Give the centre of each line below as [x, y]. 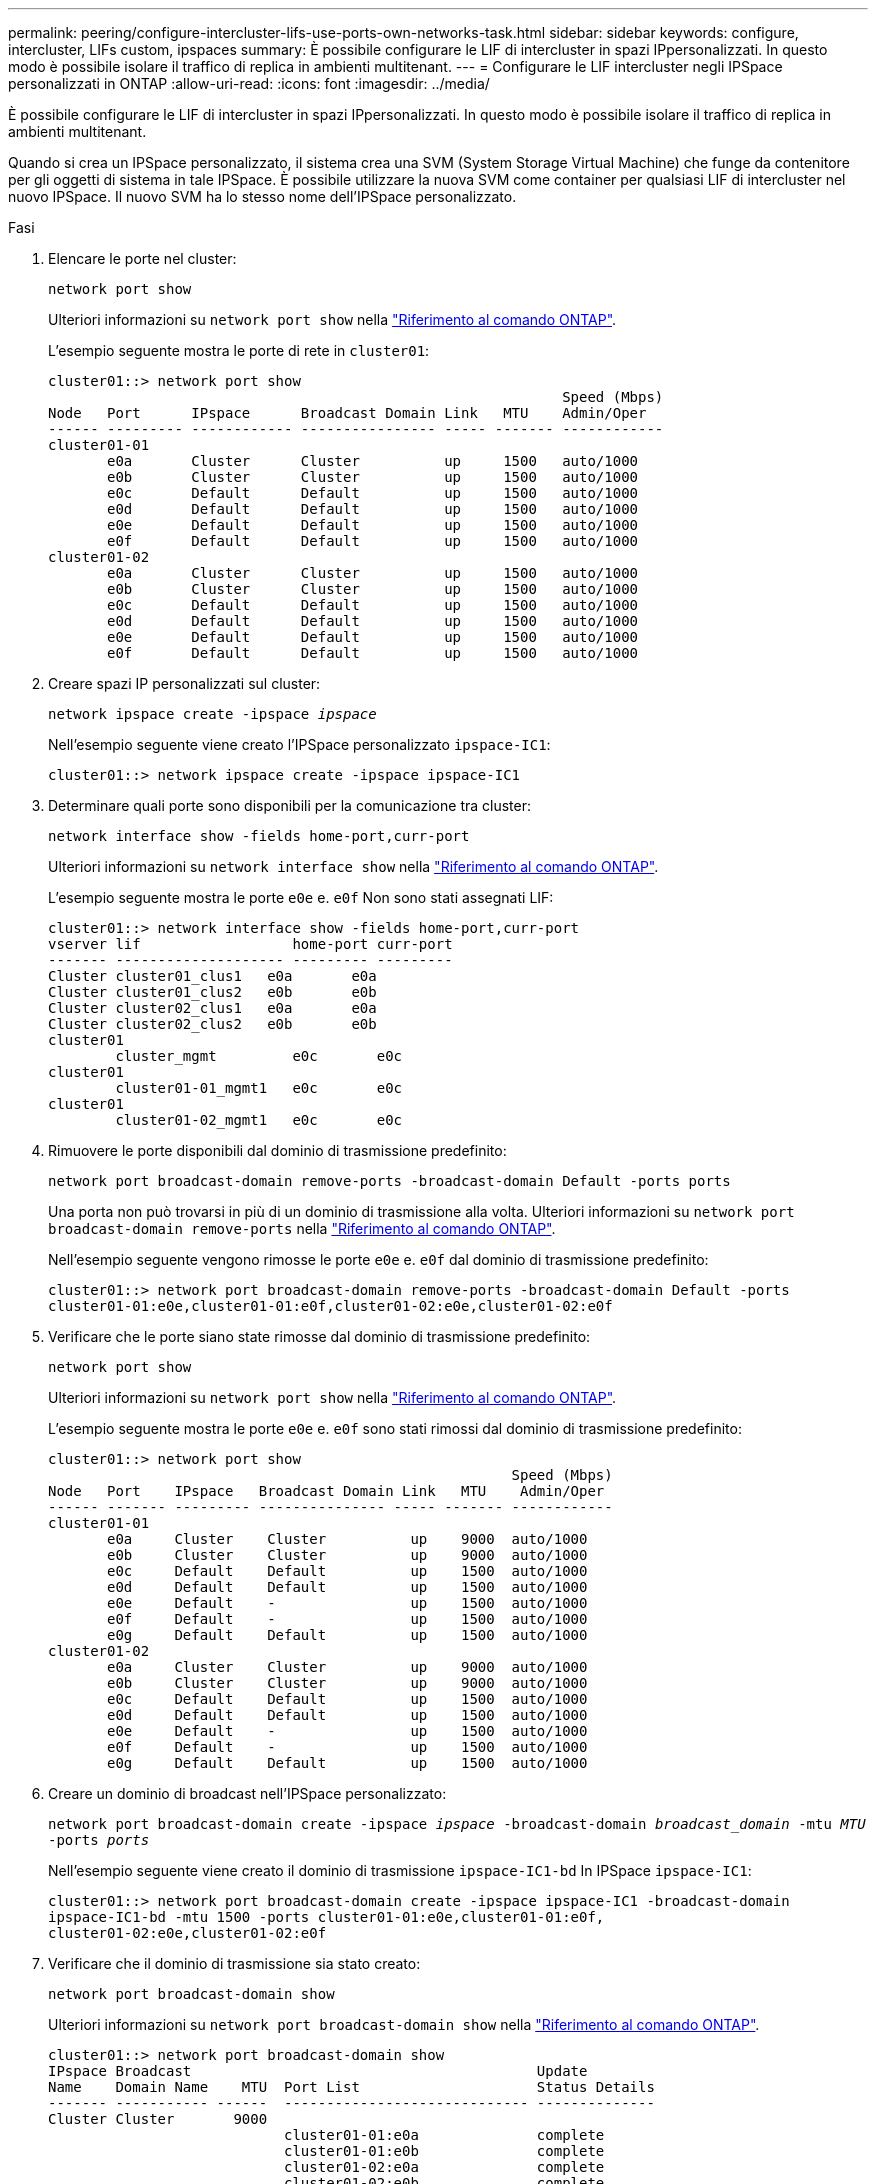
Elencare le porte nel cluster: [142, 258]
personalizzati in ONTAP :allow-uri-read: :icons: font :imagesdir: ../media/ [249, 83]
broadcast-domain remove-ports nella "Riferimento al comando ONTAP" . [302, 1228]
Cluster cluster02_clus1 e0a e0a [212, 1008]
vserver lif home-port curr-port [250, 944]
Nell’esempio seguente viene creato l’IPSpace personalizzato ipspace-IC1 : [299, 744]
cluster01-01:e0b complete [444, 2151]
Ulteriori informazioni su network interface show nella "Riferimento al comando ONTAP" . [353, 866]
